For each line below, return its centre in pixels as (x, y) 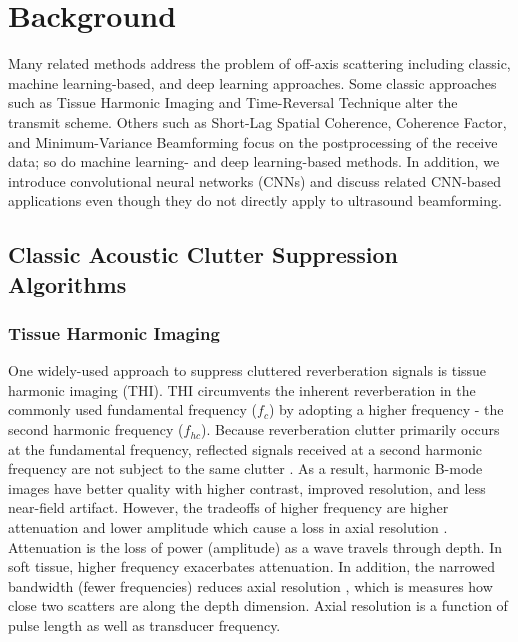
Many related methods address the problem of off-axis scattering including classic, (259, 63)
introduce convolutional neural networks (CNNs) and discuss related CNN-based (254, 180)
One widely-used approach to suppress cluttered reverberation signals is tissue (247, 370)
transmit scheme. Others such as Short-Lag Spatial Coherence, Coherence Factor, (257, 121)
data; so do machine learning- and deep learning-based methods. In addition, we (254, 161)
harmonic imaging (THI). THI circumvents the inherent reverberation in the (242, 389)
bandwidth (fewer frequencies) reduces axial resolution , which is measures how (250, 585)
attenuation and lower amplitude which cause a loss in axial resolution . (228, 527)
